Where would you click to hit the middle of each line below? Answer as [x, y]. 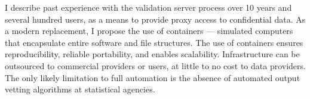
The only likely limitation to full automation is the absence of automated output [153, 77]
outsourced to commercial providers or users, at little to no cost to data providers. [155, 65]
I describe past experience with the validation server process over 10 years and [148, 7]
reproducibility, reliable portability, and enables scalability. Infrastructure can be [152, 54]
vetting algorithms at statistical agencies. [80, 89]
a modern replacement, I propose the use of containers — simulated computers [149, 31]
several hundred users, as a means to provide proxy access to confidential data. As [155, 19]
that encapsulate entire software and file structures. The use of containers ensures [154, 42]
